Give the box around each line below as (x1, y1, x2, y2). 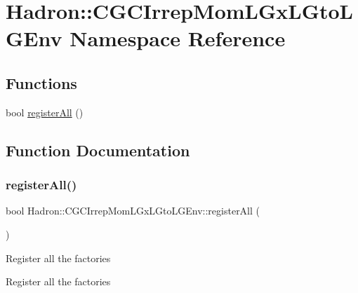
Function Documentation (6, 139, 190, 161)
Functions (6, 71, 77, 93)
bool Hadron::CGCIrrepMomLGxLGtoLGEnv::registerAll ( (6, 203, 260, 218)
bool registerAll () (6, 104, 84, 119)
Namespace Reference (69, 24, 286, 53)
